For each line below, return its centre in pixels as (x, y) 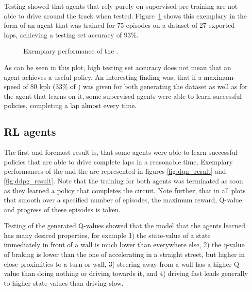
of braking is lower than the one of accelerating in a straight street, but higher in (124, 254)
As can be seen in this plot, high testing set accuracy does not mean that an (118, 67)
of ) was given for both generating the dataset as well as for (159, 86)
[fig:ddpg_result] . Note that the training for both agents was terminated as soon (124, 180)
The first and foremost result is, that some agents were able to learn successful (121, 152)
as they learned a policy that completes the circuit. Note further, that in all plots (125, 190)
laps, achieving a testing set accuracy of (63, 34)
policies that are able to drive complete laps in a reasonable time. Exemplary (118, 161)
